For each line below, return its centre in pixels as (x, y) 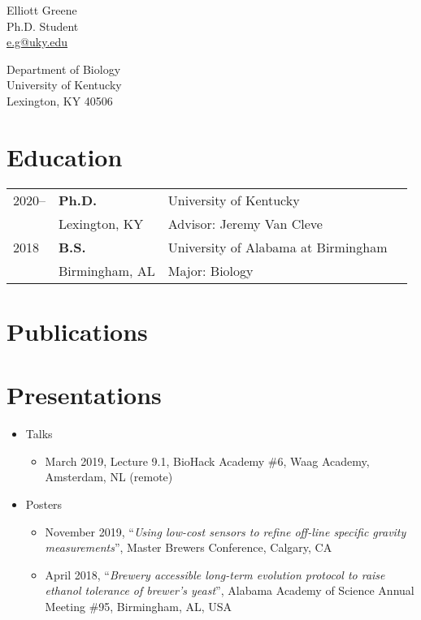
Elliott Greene (42, 10)
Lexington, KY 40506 (60, 100)
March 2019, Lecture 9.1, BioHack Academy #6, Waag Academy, (207, 461)
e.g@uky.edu (37, 42)
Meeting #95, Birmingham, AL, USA (139, 606)
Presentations (84, 395)
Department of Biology (64, 69)
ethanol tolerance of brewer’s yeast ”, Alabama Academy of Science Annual (230, 590)
